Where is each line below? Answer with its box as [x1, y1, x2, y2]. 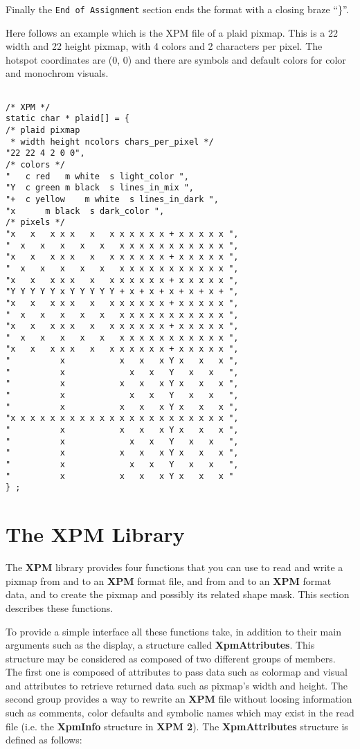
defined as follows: [6, 732, 82, 747]
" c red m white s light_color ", [6, 171, 189, 181]
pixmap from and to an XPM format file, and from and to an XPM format [6, 573, 332, 588]
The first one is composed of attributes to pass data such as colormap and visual [6, 665, 348, 679]
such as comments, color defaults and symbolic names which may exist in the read [6, 705, 354, 720]
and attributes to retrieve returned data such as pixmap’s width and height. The [6, 678, 348, 692]
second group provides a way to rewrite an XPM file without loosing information [6, 692, 352, 706]
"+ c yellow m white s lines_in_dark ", [6, 194, 219, 204]
